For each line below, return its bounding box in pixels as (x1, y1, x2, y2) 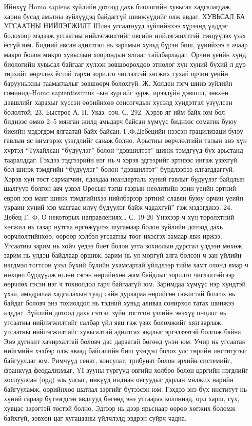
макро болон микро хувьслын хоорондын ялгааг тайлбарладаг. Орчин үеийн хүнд (4, 49, 246, 59)
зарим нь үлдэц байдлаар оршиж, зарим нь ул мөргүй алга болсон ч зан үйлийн (4, 250, 242, 260)
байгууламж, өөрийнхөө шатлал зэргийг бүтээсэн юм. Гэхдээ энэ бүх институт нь (4, 384, 247, 394)
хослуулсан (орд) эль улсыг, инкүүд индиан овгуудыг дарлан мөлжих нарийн (4, 374, 234, 385)
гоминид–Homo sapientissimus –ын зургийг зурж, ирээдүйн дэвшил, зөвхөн (4, 87, 229, 98)
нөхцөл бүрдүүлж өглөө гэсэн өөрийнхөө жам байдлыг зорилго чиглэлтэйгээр (4, 269, 235, 279)
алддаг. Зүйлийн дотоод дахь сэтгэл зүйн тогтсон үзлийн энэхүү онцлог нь (4, 307, 227, 317)
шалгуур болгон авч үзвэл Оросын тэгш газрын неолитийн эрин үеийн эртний (4, 183, 236, 193)
